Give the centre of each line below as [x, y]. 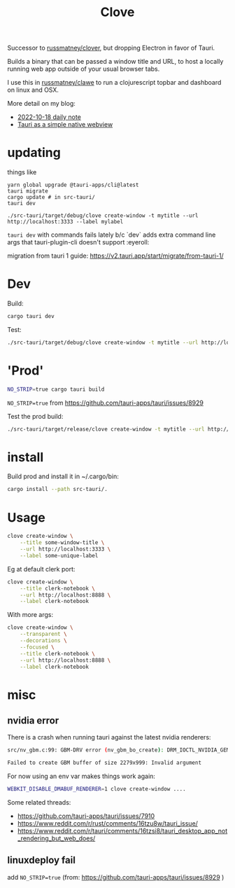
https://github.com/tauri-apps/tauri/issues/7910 [86, 816]
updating [34, 153]
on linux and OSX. [33, 90]
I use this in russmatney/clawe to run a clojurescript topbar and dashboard [114, 83]
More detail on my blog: [41, 104]
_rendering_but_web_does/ [56, 838]
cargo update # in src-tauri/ [51, 197]
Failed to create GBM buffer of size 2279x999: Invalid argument [104, 763]
